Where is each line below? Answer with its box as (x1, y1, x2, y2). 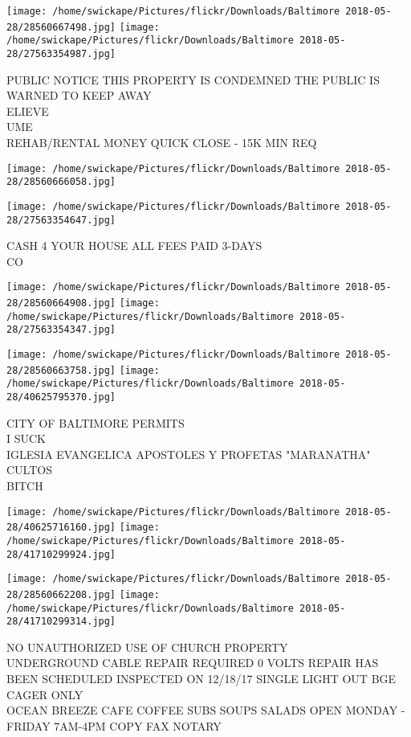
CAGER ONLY (6, 686, 83, 702)
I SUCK (6, 430, 46, 447)
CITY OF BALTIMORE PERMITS (6, 414, 185, 431)
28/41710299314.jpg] (6, 616, 116, 628)
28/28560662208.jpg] (6, 588, 116, 600)
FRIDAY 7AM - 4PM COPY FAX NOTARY (6, 717, 222, 734)
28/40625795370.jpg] (6, 391, 116, 403)
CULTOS (6, 461, 52, 478)
